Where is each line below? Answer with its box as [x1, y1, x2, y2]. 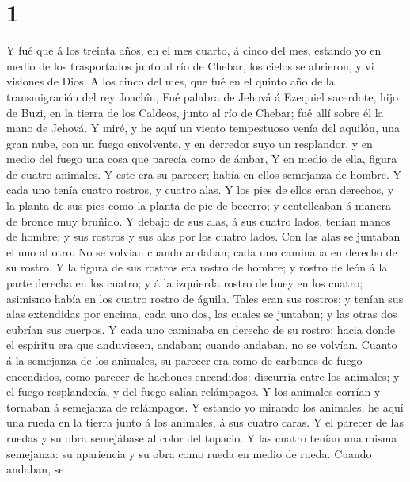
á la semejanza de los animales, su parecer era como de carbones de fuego [6, 352, 363, 368]
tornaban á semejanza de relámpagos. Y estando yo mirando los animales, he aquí [6, 398, 404, 415]
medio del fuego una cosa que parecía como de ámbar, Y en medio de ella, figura [6, 150, 397, 167]
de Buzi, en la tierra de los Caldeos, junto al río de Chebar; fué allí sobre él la [6, 104, 384, 120]
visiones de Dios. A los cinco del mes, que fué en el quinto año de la [6, 73, 335, 89]
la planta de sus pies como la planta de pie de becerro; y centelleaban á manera [6, 197, 392, 214]
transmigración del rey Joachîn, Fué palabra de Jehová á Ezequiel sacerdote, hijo [6, 88, 399, 104]
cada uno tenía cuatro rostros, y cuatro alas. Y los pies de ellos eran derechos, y [6, 181, 394, 198]
